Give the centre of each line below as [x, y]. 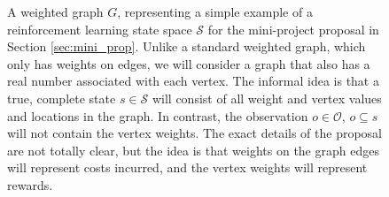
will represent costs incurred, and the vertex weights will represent [187, 167]
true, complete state [62, 98]
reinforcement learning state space [100, 29]
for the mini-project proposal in [293, 29]
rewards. [30, 184]
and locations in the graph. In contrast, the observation [158, 115]
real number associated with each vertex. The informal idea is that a [193, 81]
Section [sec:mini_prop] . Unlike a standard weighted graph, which [187, 46]
